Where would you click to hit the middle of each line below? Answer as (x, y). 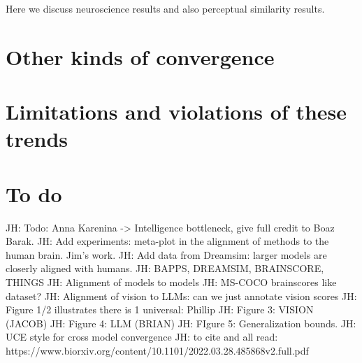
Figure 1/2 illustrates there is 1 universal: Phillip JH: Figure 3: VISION (160, 309)
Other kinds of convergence (140, 56)
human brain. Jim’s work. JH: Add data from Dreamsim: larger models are (166, 254)
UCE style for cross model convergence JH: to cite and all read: (142, 337)
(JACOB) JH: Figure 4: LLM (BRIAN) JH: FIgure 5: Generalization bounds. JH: (181, 323)
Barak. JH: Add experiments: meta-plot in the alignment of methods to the (167, 241)
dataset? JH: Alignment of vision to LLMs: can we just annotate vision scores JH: (181, 296)
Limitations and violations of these (176, 112)
